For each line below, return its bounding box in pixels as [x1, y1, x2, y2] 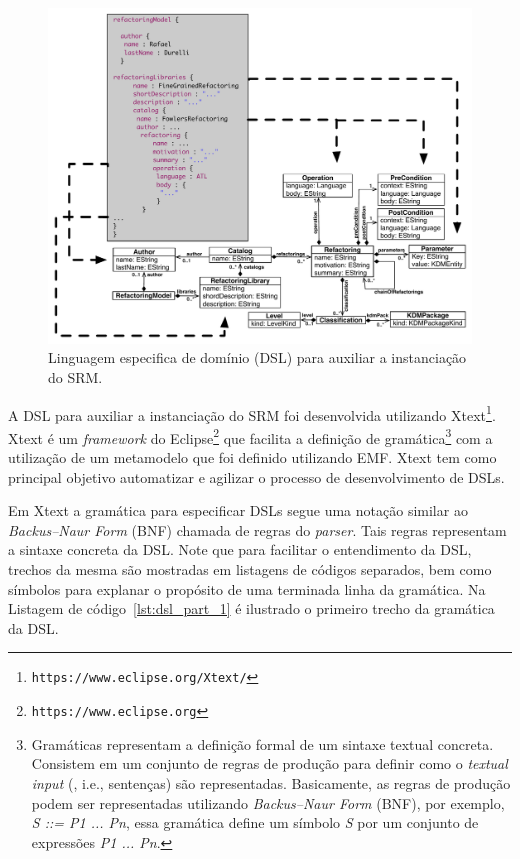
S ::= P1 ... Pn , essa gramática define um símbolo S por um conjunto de [31, 812, 479, 833]
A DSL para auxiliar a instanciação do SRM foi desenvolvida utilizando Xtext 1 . [8, 401, 496, 425]
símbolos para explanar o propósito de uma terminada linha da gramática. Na [8, 578, 486, 599]
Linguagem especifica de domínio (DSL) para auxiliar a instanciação [48, 347, 467, 368]
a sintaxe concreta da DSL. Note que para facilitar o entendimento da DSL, [8, 539, 472, 560]
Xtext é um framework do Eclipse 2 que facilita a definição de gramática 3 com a [8, 424, 493, 448]
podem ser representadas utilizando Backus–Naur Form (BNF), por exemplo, [31, 792, 505, 813]
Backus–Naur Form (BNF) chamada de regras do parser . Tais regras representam [8, 519, 507, 540]
